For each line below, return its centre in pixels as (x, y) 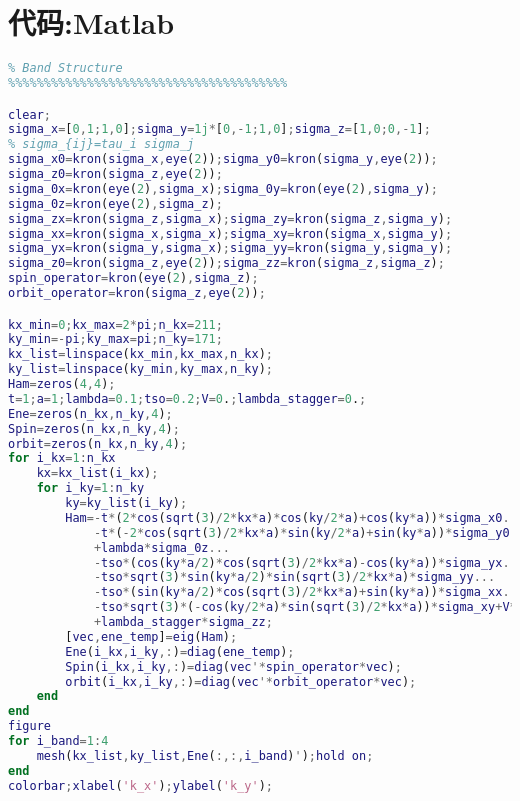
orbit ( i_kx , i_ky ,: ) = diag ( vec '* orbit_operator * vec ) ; (241, 681)
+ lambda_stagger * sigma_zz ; (183, 622)
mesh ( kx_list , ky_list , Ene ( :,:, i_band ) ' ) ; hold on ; (205, 755)
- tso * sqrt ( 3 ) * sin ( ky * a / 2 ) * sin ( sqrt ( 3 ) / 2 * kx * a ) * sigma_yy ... (294, 577)
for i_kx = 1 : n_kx (62, 458)
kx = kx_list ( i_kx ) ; (97, 473)
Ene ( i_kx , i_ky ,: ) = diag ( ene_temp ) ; (180, 651)
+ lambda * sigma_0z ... (161, 547)
